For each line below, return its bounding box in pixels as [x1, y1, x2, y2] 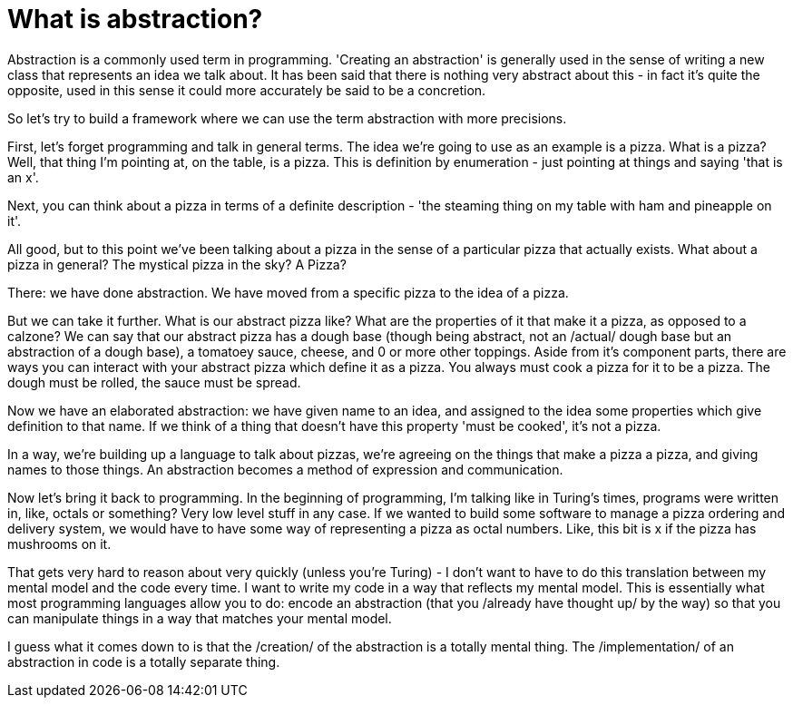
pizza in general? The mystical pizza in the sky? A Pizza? [7, 256, 347, 272]
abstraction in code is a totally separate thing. [7, 653, 280, 670]
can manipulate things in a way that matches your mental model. [7, 610, 392, 626]
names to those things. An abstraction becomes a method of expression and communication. [7, 461, 563, 477]
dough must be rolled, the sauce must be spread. [7, 374, 301, 390]
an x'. [7, 169, 39, 185]
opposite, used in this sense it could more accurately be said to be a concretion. [7, 82, 486, 98]
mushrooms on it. [7, 535, 112, 552]
